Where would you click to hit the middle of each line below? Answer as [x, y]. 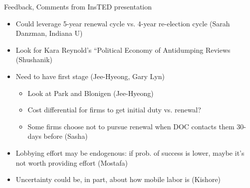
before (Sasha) [66, 136]
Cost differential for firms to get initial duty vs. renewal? [114, 110]
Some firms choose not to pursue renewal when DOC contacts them [131, 126]
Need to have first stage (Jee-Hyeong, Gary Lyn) [90, 76]
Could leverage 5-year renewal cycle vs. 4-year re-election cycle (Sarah [123, 23]
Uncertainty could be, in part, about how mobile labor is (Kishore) [118, 179]
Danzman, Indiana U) [49, 33]
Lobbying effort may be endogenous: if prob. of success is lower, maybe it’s [130, 152]
